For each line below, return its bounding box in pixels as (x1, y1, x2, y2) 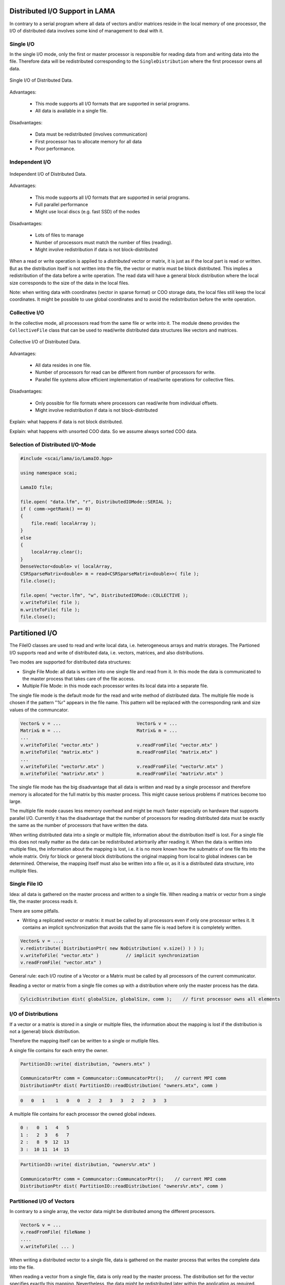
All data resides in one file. (35, 362, 91, 369)
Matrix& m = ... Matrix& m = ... (20, 727, 178, 733)
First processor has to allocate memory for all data (35, 138, 142, 144)
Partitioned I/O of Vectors (9, 1198, 74, 1205)
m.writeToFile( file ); (20, 607, 81, 613)
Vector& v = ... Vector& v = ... (20, 720, 178, 726)
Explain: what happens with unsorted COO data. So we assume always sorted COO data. (9, 428, 198, 434)
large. (9, 798, 22, 804)
